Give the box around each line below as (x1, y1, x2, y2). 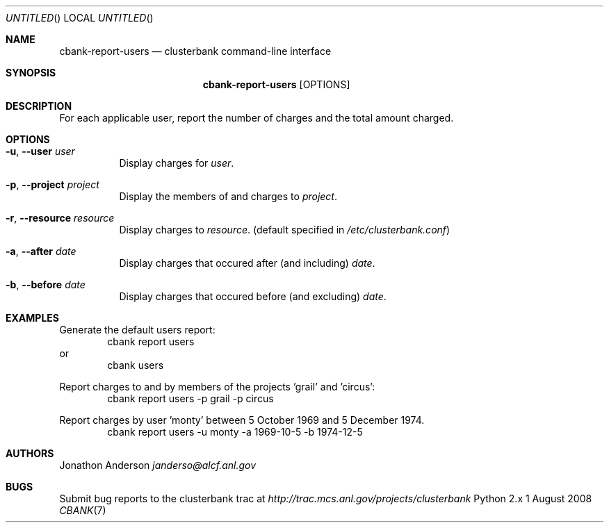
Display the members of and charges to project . (119, 190, 337, 202)
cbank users (107, 359, 164, 371)
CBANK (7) (59, 504, 106, 516)
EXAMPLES (6, 312, 59, 324)
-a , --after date (6, 245, 76, 257)
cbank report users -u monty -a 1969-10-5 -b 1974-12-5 (107, 426, 363, 438)
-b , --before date (6, 279, 86, 290)
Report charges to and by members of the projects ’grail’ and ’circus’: (59, 381, 375, 393)
